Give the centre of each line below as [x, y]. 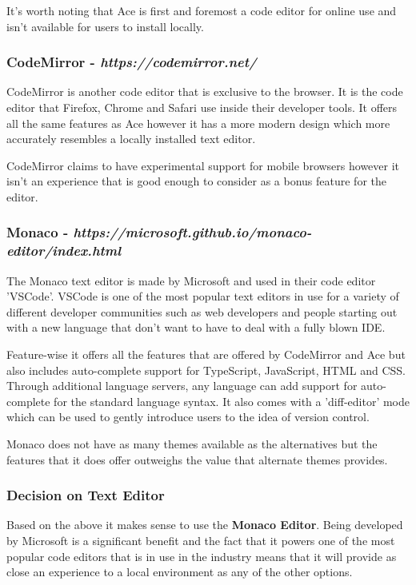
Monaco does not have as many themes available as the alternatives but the [192, 444]
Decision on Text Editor [86, 495]
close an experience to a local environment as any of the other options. [180, 572]
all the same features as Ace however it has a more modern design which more [198, 123]
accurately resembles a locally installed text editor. [131, 139]
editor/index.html [64, 251]
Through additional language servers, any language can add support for [182, 386]
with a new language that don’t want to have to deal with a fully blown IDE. [196, 327]
